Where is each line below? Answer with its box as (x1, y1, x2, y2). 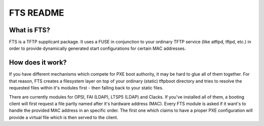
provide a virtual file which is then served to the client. (9, 114, 118, 120)
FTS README (9, 7, 65, 18)
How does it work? (9, 59, 67, 67)
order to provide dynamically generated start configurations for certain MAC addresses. (9, 45, 186, 51)
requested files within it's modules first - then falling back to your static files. (9, 85, 164, 91)
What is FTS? (9, 26, 50, 34)
